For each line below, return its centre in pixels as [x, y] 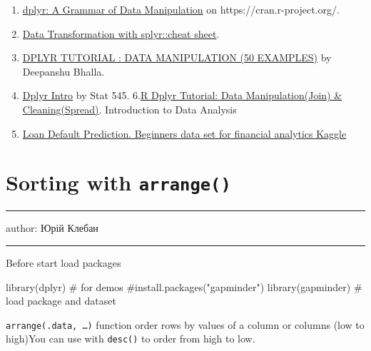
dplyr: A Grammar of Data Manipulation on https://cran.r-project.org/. [181, 9]
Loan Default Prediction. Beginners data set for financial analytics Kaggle [184, 133]
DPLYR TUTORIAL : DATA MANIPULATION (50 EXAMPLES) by [177, 57]
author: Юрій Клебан [52, 228]
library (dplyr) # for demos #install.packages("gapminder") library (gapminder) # [184, 286]
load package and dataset [61, 301]
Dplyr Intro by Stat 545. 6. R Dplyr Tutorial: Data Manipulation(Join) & [182, 95]
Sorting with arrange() [118, 182]
